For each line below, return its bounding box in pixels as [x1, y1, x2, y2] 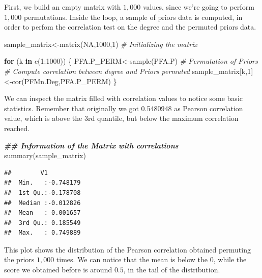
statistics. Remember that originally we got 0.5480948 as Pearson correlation [4, 103, 243, 113]
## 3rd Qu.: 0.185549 [4, 219, 81, 226]
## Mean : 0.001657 [4, 209, 81, 217]
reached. [4, 122, 30, 133]
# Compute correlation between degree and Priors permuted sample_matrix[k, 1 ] [4, 65, 253, 76]
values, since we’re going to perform [142, 2, 254, 12]
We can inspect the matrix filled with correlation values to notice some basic [4, 93, 243, 104]
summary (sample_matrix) [4, 150, 86, 161]
